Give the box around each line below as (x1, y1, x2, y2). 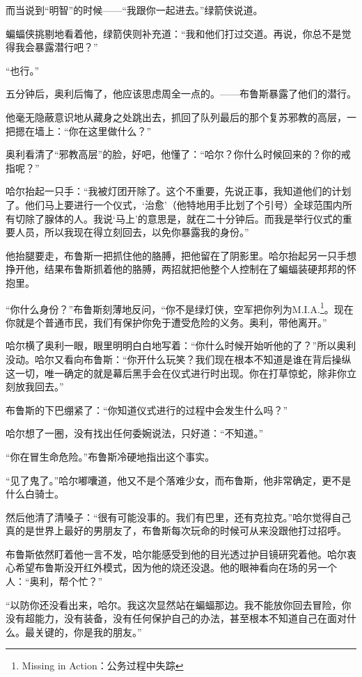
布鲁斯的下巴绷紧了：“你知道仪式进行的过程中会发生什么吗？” (6, 402, 288, 417)
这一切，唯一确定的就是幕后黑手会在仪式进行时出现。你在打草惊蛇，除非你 (6, 365, 347, 380)
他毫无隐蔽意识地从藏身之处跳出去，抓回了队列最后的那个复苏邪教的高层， (6, 109, 347, 124)
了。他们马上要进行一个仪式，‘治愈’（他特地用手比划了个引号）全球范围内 (6, 197, 343, 212)
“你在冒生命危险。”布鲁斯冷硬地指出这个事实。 (6, 449, 215, 463)
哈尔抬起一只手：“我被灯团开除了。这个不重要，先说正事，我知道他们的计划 (6, 184, 352, 198)
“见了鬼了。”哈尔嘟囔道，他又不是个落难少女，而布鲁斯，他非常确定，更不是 (6, 472, 352, 487)
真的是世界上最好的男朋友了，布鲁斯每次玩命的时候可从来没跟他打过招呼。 (6, 523, 347, 538)
